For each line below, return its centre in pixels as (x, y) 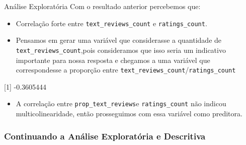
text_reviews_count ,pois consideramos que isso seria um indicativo (121, 50)
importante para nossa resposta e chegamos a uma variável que (113, 60)
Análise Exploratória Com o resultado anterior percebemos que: (102, 6)
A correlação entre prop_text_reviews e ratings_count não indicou (121, 103)
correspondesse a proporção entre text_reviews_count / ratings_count (126, 70)
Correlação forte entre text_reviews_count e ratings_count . (111, 23)
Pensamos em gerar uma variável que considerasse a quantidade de (119, 40)
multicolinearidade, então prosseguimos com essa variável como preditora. (129, 113)
